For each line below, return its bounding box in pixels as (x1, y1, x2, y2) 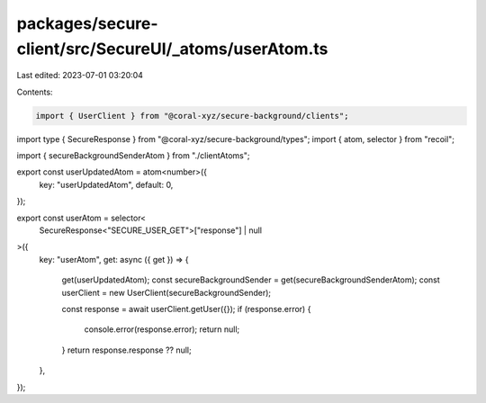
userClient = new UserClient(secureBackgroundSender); (61, 287, 272, 298)
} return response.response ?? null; (61, 345, 193, 355)
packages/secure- (16, 13, 158, 33)
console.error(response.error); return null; (84, 324, 240, 335)
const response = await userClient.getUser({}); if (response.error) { (61, 304, 311, 314)
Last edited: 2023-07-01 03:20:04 (16, 70, 144, 81)
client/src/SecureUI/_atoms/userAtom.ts (16, 39, 328, 58)
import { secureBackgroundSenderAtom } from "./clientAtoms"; (16, 150, 250, 161)
